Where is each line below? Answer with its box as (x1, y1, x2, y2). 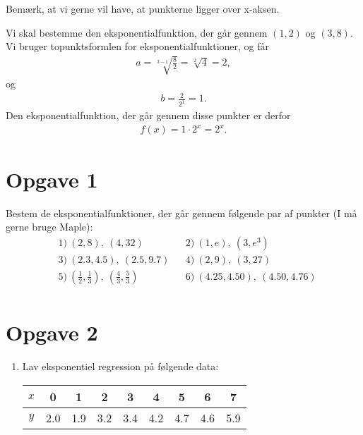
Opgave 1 (6, 164, 98, 193)
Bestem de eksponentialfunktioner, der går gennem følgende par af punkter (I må (6, 205, 357, 220)
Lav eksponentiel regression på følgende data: (22, 359, 219, 374)
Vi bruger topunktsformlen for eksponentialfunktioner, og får (6, 39, 270, 54)
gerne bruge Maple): (6, 219, 93, 234)
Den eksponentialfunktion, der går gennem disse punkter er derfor (6, 108, 291, 123)
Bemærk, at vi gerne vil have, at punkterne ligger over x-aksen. (6, 1, 280, 16)
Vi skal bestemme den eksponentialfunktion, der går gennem (6, 25, 268, 39)
